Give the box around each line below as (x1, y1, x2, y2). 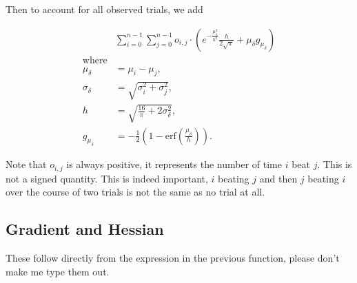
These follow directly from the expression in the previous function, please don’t (6, 251, 340, 265)
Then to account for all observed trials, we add (6, 2, 203, 16)
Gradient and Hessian (6, 218, 164, 240)
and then (259, 171, 298, 185)
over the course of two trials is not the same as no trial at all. (6, 185, 265, 199)
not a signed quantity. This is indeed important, (6, 171, 208, 185)
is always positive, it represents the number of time (66, 157, 282, 171)
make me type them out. (6, 264, 110, 278)
